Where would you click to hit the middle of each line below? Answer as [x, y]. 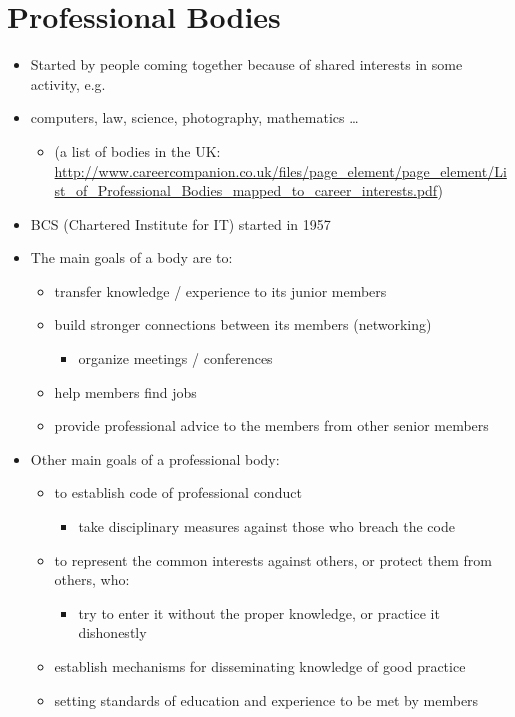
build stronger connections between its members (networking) [243, 324]
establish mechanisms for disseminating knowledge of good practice [260, 666]
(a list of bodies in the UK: [137, 150]
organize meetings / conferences [175, 358]
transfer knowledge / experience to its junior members [220, 290]
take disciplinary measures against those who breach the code [266, 526]
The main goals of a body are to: [131, 257]
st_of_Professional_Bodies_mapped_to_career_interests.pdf [246, 190]
